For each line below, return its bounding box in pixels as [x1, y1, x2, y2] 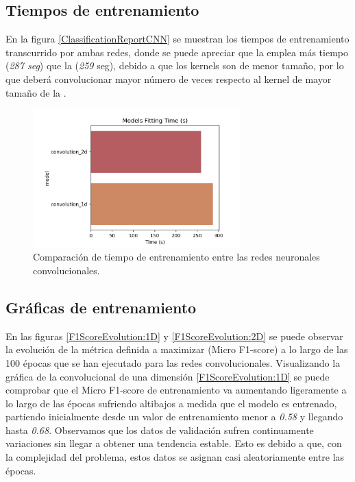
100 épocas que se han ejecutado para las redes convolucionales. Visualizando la [5, 355, 341, 370]
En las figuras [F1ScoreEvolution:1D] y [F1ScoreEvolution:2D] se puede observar [5, 328, 343, 343]
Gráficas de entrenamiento [5, 296, 197, 317]
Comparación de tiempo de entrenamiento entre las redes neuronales [33, 250, 320, 264]
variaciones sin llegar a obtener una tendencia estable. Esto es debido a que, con [5, 436, 342, 450]
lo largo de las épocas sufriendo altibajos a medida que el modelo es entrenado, [5, 396, 337, 410]
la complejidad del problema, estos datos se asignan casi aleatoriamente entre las [5, 450, 345, 464]
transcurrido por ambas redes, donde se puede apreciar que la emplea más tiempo [5, 45, 348, 59]
